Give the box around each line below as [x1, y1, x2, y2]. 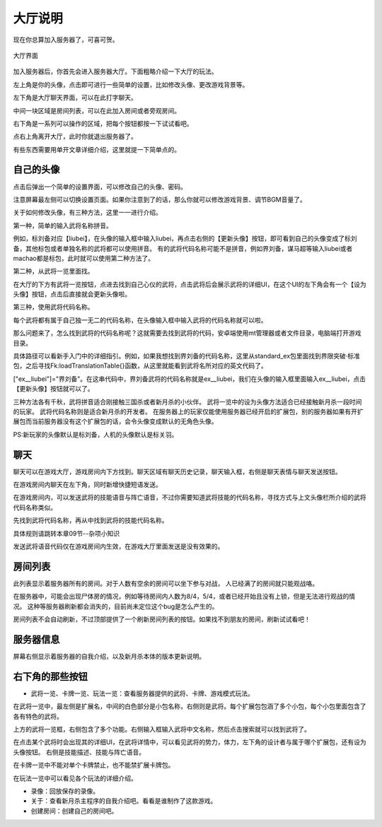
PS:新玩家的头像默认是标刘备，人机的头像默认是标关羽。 [13, 430, 178, 438]
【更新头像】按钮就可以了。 [13, 385, 94, 393]
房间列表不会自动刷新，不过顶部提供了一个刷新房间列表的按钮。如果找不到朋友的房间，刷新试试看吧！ [13, 615, 311, 623]
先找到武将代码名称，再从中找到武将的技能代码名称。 [13, 516, 168, 524]
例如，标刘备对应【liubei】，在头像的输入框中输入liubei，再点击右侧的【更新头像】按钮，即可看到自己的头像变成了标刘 [13, 234, 357, 243]
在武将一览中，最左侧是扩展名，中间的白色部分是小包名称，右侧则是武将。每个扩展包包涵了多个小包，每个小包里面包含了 [13, 702, 366, 710]
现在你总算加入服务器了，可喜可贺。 [13, 35, 119, 44]
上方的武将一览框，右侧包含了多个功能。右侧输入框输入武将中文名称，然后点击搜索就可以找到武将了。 [13, 725, 311, 734]
